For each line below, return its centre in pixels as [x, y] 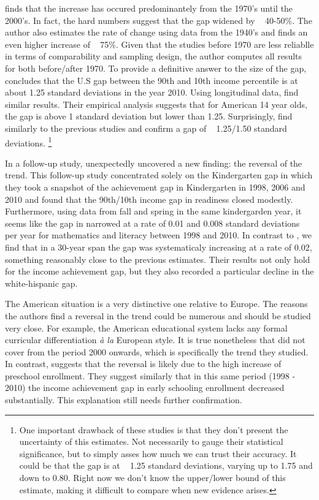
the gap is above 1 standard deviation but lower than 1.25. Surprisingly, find [149, 116]
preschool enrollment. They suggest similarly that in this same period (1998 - [150, 375]
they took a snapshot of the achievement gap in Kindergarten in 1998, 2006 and [155, 187]
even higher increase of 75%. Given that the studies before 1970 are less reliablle [159, 44]
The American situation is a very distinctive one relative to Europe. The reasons [156, 304]
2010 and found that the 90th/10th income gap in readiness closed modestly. [149, 199]
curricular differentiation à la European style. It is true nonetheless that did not [155, 340]
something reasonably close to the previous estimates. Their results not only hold [158, 259]
